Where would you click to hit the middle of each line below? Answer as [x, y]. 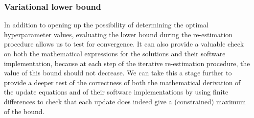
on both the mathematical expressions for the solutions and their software [115, 53]
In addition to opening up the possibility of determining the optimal [106, 25]
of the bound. [24, 111]
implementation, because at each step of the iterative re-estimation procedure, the [127, 63]
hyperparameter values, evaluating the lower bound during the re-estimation [118, 34]
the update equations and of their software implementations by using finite [116, 92]
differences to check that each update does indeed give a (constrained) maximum [125, 101]
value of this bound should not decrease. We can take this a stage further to [118, 73]
